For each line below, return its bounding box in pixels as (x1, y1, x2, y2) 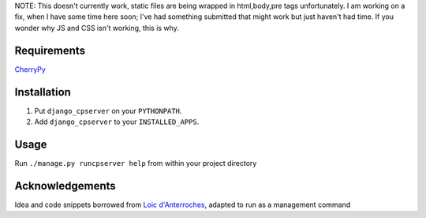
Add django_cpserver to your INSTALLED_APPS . (34, 117, 200, 126)
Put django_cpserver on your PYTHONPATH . (34, 106, 182, 115)
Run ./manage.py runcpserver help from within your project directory (14, 158, 257, 167)
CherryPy (14, 64, 47, 74)
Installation (14, 85, 71, 99)
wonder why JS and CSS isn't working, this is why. (14, 23, 179, 32)
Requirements (14, 43, 86, 57)
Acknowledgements (14, 179, 116, 193)
